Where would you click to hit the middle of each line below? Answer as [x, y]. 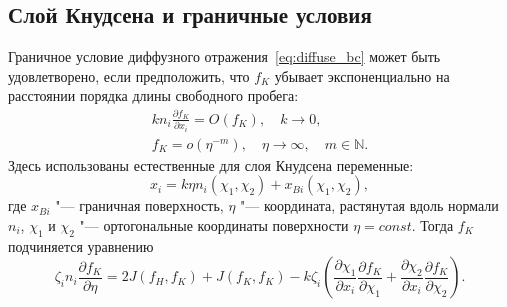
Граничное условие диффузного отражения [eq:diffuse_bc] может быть [224, 56]
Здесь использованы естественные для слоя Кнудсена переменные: [211, 164]
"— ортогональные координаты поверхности [214, 224]
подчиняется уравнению [81, 245]
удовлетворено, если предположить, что [129, 75]
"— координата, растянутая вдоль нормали [369, 205]
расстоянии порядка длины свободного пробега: [153, 95]
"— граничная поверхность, [139, 205]
